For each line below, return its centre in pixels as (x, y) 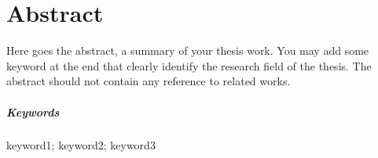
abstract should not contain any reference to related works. (149, 81)
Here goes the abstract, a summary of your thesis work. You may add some (188, 50)
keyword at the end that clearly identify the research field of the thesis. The (189, 65)
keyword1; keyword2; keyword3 (81, 145)
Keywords (33, 111)
